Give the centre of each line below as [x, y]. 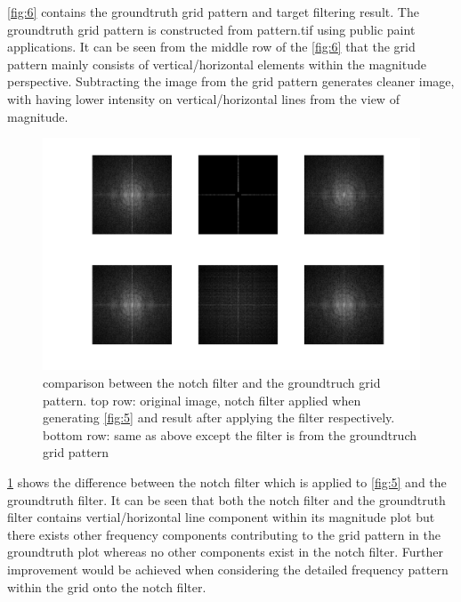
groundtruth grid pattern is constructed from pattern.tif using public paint [211, 29]
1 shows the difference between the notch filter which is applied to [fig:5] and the [227, 482]
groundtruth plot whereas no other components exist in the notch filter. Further [225, 552]
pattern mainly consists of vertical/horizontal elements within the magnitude [217, 64]
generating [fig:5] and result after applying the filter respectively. [219, 417]
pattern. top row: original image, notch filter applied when [202, 400]
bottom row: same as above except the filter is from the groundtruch [230, 434]
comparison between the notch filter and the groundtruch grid [212, 383]
